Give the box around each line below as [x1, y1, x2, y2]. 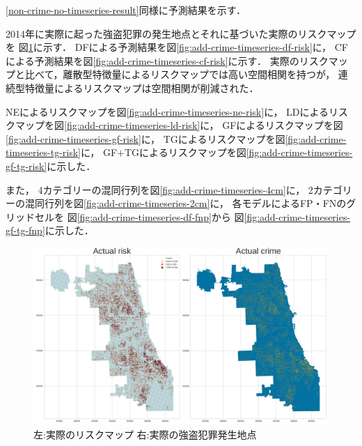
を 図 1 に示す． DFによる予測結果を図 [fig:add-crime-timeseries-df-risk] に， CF [6, 40, 348, 54]
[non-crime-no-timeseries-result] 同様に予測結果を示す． [6, 3, 246, 17]
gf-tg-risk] [6, 158, 47, 173]
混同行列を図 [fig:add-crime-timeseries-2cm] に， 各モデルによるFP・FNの [24, 196, 347, 210]
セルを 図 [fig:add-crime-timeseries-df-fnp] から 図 [34, 209, 244, 224]
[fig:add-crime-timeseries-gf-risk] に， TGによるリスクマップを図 [6, 131, 285, 146]
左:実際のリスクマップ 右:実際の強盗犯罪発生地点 [33, 426, 257, 441]
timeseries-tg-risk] [6, 145, 81, 160]
